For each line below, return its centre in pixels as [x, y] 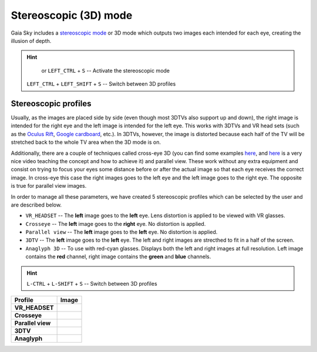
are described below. [36, 205]
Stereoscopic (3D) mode [72, 15]
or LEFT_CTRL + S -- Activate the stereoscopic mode [106, 70]
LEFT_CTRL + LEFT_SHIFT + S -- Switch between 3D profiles [101, 84]
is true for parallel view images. [49, 186]
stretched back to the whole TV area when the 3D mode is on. [86, 142]
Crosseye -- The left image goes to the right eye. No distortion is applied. [116, 224]
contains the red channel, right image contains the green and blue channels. [118, 257]
